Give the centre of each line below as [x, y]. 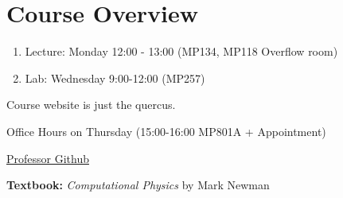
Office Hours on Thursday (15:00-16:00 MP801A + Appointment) [166, 131]
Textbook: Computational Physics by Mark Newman [138, 185]
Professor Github [48, 158]
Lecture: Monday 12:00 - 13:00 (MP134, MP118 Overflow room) [181, 51]
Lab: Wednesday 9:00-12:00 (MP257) [115, 78]
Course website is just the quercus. [91, 105]
